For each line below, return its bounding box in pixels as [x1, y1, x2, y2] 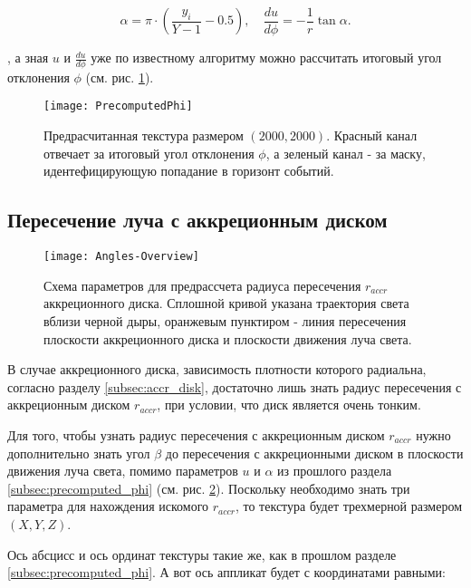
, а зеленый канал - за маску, [265, 143, 426, 162]
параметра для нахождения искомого [7, 496, 209, 516]
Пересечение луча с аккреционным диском [7, 206, 388, 234]
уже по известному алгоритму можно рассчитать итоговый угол [91, 48, 442, 67]
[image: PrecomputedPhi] [43, 100, 193, 113]
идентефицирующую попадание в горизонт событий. [43, 161, 334, 180]
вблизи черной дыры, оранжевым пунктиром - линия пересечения [43, 311, 407, 330]
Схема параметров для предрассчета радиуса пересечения [43, 275, 361, 294]
